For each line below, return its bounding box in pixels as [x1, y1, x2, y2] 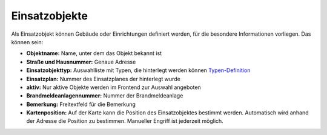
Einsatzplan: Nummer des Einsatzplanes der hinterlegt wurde [26, 75, 181, 82]
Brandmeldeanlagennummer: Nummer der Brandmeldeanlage [26, 92, 183, 99]
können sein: [11, 38, 44, 45]
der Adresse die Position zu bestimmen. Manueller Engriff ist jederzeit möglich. [26, 117, 223, 125]
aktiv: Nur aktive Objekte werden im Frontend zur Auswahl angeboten [26, 84, 201, 91]
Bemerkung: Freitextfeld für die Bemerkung [26, 100, 136, 108]
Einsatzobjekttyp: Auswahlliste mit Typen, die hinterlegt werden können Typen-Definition [26, 67, 251, 74]
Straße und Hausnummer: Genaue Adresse [26, 58, 136, 65]
